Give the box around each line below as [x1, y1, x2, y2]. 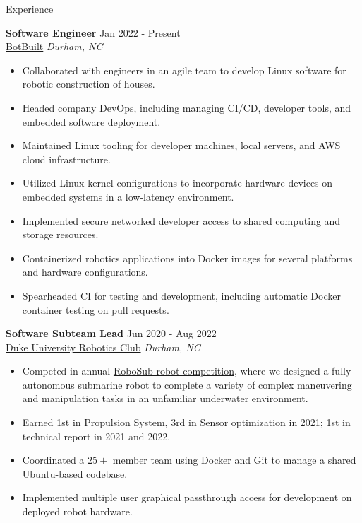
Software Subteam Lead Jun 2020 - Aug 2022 [6, 326, 217, 341]
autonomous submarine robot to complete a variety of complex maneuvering [22, 377, 352, 392]
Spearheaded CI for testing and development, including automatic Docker [22, 288, 341, 302]
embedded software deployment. [22, 114, 161, 129]
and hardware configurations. [22, 264, 148, 279]
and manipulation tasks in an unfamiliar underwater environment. [22, 391, 308, 406]
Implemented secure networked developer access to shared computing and [22, 213, 341, 228]
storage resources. [22, 227, 99, 242]
